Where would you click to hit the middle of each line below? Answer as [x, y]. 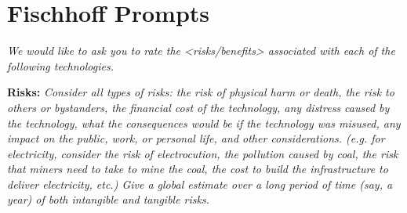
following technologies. [60, 65]
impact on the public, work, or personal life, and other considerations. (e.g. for [196, 138]
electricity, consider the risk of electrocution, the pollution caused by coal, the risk [203, 153]
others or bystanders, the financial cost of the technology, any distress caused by [198, 107]
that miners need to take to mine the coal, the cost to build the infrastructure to [198, 169]
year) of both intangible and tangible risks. [109, 199]
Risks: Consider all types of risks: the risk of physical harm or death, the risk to [201, 92]
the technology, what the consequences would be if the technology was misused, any [204, 123]
